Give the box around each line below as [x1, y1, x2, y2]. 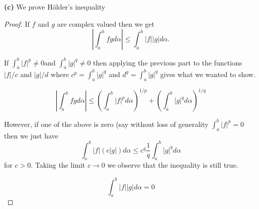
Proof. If [4, 18, 30, 29]
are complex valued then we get [57, 18, 154, 29]
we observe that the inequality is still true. [107, 160, 238, 170]
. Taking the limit [31, 160, 85, 170]
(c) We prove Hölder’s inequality [4, 2, 106, 12]
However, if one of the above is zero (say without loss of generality [4, 118, 209, 129]
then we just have [4, 130, 58, 141]
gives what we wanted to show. [160, 68, 255, 79]
